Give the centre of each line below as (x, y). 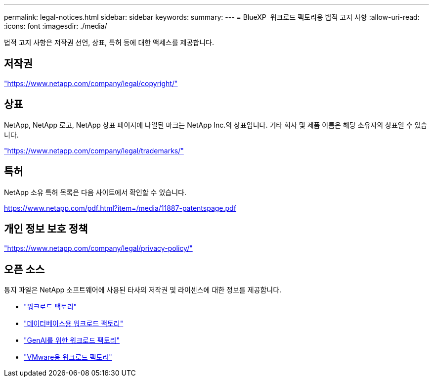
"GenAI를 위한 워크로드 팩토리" (72, 340)
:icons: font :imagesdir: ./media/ (56, 26)
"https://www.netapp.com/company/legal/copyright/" (91, 83)
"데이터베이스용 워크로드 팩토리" (74, 324)
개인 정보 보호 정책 (46, 229)
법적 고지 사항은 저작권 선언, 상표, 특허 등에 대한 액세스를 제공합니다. (109, 42)
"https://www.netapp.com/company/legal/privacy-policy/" (98, 248)
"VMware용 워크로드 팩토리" (68, 357)
